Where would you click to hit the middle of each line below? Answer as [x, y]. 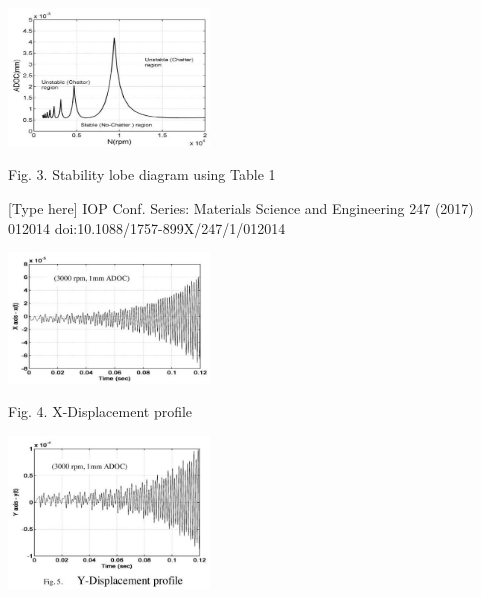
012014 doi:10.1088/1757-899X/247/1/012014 [147, 227]
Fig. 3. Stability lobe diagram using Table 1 [142, 174]
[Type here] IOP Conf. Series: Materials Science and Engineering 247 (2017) [241, 208]
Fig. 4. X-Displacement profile [100, 411]
